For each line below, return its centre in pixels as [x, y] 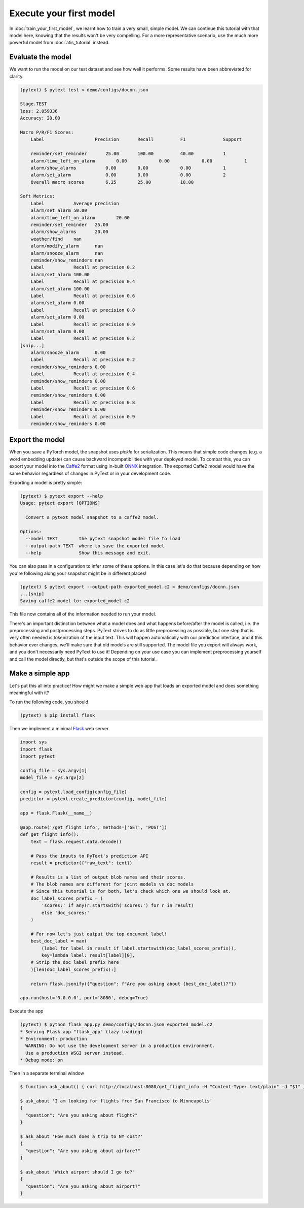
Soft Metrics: [37, 196]
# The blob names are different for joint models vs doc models [112, 884]
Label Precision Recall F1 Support [136, 139]
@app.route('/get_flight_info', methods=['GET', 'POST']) [93, 827]
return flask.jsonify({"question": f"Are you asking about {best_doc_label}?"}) [134, 984]
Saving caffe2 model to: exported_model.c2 [75, 601]
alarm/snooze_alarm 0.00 [68, 353]
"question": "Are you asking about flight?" [82, 1115]
